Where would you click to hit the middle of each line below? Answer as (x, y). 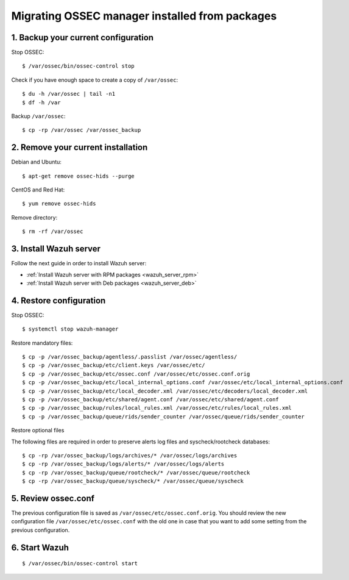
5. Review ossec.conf (53, 498)
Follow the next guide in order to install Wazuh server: (79, 263)
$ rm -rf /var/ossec (53, 231)
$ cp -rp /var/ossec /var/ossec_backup (82, 130)
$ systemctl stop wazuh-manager (70, 329)
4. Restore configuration (58, 300)
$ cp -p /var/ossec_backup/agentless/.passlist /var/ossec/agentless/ (130, 357)
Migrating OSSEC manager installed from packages (144, 16)
